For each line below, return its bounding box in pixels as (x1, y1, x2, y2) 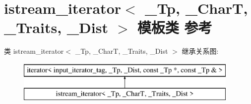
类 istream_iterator (4, 46, 64, 56)
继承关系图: (182, 46, 219, 56)
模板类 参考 (137, 17, 212, 37)
